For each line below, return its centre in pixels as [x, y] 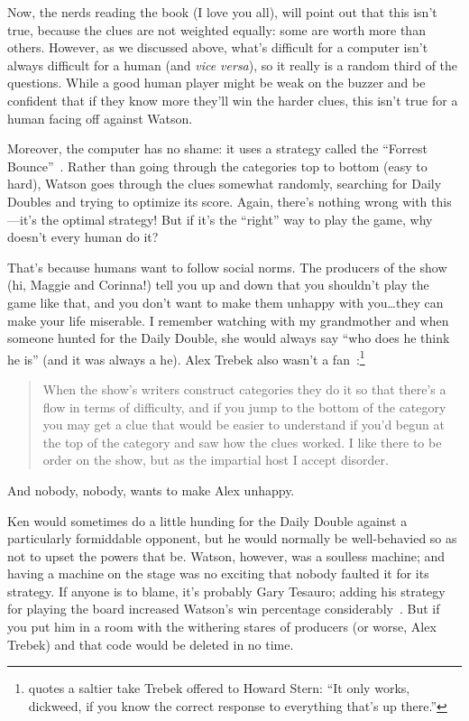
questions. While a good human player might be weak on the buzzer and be [216, 83]
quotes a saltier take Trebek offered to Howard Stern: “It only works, [219, 688]
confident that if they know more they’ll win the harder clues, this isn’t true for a [233, 100]
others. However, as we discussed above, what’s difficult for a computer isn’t [218, 47]
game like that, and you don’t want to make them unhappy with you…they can [225, 302]
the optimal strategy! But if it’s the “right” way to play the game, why [237, 219]
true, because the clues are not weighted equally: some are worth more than [216, 29]
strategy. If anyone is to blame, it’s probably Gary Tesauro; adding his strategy [226, 591]
